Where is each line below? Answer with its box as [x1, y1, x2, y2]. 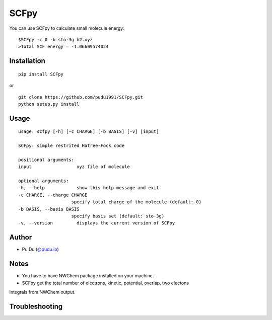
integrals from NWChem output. [9, 289, 76, 295]
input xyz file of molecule [18, 164, 130, 170]
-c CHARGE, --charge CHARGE [18, 192, 88, 198]
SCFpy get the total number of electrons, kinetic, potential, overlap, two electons [22, 280, 189, 286]
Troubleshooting [9, 302, 63, 310]
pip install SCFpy [18, 71, 64, 77]
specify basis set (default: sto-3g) [71, 213, 165, 219]
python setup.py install [18, 101, 80, 107]
